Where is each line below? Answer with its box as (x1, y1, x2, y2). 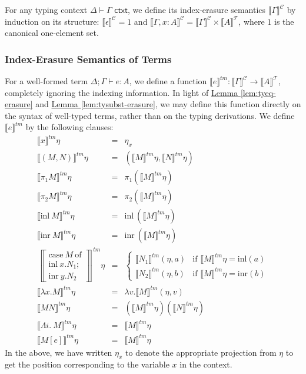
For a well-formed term (5, 75, 88, 87)
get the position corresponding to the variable (5, 358, 169, 370)
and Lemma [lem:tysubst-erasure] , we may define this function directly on (35, 98, 301, 110)
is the (274, 15, 294, 27)
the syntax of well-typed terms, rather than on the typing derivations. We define (5, 109, 295, 121)
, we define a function (129, 75, 207, 87)
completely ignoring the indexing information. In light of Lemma (5, 86, 238, 98)
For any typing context (5, 4, 88, 15)
